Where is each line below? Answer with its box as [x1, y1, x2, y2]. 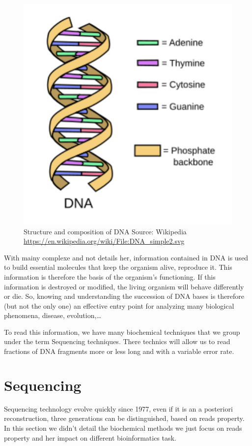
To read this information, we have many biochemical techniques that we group [4, 326, 240, 337]
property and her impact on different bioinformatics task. [4, 432, 176, 443]
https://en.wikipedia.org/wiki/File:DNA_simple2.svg [24, 236, 185, 246]
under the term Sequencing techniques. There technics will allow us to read [4, 336, 230, 347]
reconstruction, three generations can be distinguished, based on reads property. [4, 413, 245, 423]
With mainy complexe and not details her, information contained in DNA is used [4, 252, 249, 262]
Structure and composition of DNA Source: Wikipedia [24, 226, 187, 236]
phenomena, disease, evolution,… [4, 310, 101, 320]
